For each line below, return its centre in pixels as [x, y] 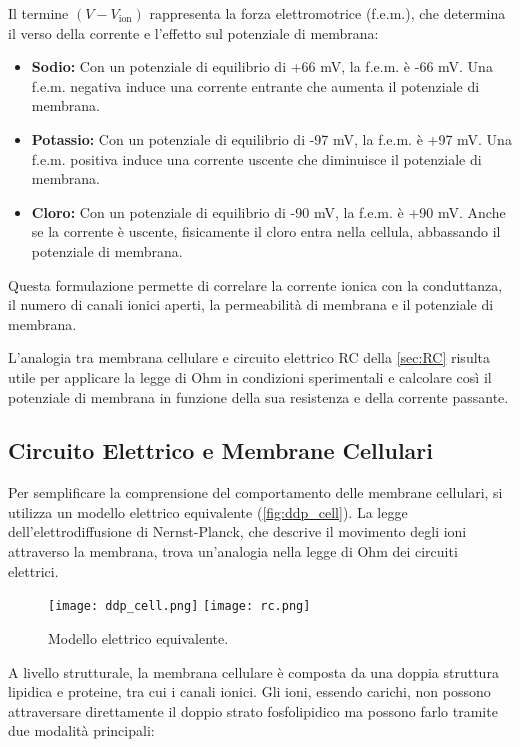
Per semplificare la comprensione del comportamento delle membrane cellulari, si [255, 492]
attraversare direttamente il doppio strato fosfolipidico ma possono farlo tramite [253, 710]
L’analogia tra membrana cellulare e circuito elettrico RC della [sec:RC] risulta [249, 357]
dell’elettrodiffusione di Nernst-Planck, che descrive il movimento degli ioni [237, 531]
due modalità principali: [81, 730]
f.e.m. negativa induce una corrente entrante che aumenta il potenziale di [255, 85]
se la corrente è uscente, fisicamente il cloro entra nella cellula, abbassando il [266, 231]
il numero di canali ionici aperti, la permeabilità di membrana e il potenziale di [251, 304]
